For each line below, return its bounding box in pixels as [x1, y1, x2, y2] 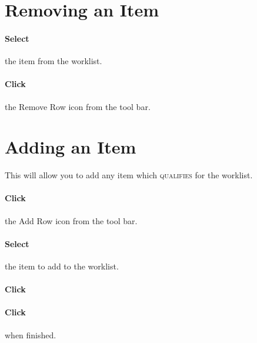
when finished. [5, 328, 56, 341]
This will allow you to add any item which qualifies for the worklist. [5, 169, 253, 181]
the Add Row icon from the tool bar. [5, 214, 138, 227]
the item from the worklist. [5, 55, 102, 67]
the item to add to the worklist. [5, 260, 119, 272]
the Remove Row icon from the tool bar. [5, 100, 151, 112]
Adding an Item [5, 135, 136, 159]
